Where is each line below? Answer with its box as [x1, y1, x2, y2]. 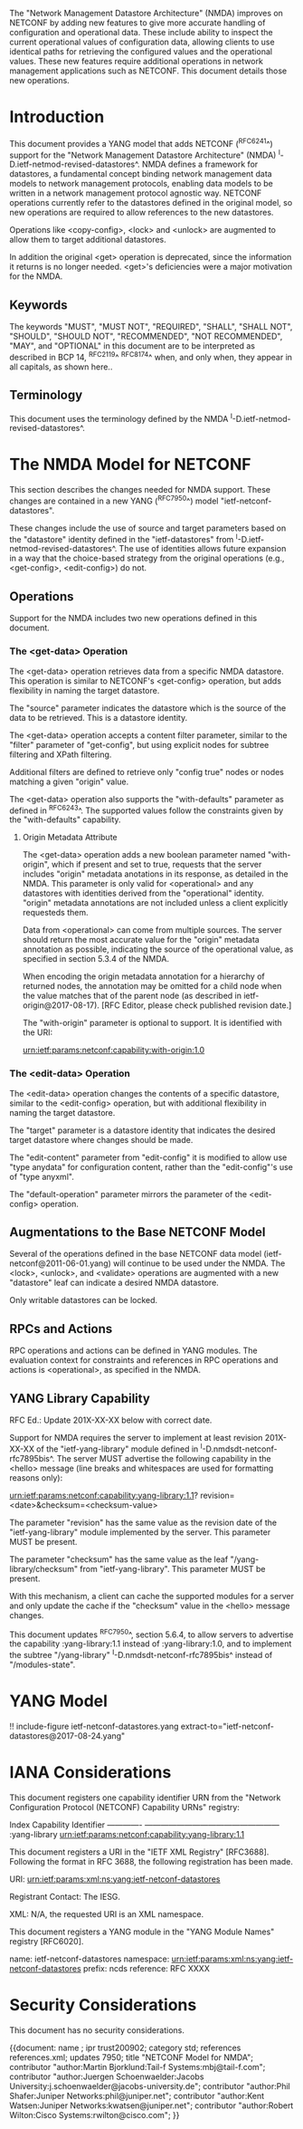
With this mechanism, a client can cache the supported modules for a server [9, 1590, 294, 1601]
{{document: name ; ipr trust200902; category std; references [9, 2042, 241, 2053]
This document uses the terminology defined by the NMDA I [9, 411, 233, 424]
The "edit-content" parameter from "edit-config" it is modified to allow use [9, 1152, 288, 1163]
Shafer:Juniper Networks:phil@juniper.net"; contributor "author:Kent [9, 2090, 265, 2101]
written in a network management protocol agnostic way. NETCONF [9, 187, 262, 198]
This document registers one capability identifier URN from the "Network [9, 1792, 281, 1803]
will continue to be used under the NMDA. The [112, 1258, 286, 1269]
